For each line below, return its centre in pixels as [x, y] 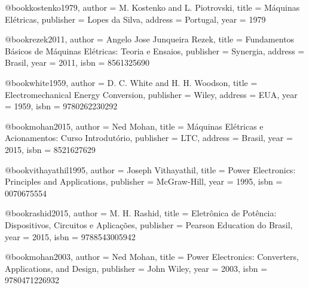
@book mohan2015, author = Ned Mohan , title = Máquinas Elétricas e [134, 126]
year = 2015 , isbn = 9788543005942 [70, 236]
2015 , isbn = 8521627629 [50, 149]
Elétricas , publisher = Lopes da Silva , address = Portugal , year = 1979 [135, 19]
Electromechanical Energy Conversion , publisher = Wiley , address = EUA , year [151, 94]
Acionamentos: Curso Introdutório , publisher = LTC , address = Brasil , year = [149, 138]
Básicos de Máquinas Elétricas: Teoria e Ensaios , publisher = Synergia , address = [155, 50]
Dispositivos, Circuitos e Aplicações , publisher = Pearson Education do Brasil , [149, 224]
